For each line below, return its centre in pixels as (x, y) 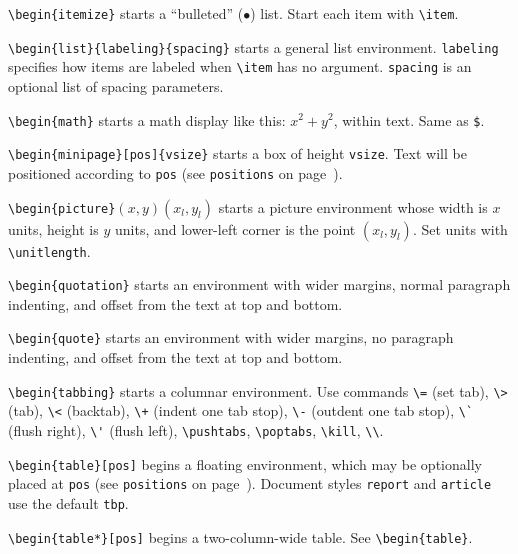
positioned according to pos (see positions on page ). (175, 172)
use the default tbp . (68, 502)
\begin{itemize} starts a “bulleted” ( (126, 13)
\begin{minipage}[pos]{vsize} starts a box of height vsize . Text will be (237, 153)
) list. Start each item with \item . (354, 13)
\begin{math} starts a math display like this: (147, 119)
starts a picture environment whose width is (353, 206)
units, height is (53, 228)
